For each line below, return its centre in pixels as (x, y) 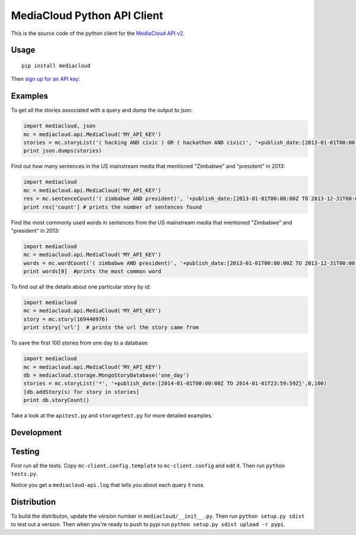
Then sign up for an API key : (45, 79)
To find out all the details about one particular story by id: (81, 287)
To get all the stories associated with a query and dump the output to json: (102, 110)
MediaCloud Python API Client (87, 15)
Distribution (34, 502)
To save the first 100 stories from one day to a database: (80, 343)
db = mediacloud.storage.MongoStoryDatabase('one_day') (107, 375)
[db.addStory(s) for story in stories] (81, 392)
